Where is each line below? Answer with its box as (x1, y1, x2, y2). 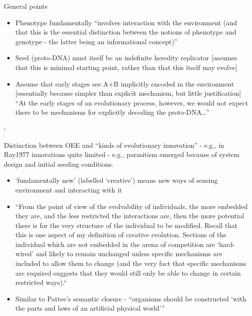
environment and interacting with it (15, 184, 122, 194)
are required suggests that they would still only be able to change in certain (15, 267, 241, 278)
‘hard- (217, 239, 235, 249)
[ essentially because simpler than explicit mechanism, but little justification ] (15, 88, 241, 98)
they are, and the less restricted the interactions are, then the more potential (15, 211, 244, 221)
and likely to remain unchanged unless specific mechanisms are (35, 248, 222, 259)
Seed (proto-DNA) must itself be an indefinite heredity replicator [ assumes (15, 53, 237, 63)
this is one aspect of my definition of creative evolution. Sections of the (15, 229, 227, 240)
